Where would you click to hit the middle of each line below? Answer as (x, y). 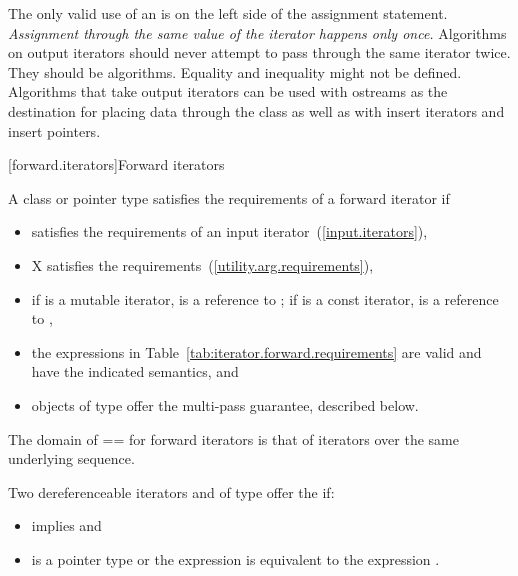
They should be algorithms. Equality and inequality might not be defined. (235, 71)
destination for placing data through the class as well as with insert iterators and (256, 110)
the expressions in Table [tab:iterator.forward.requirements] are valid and (256, 351)
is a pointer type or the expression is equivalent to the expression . (235, 558)
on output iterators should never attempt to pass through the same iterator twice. (259, 52)
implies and (66, 525)
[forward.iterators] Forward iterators (116, 164)
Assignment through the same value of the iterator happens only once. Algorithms (257, 32)
